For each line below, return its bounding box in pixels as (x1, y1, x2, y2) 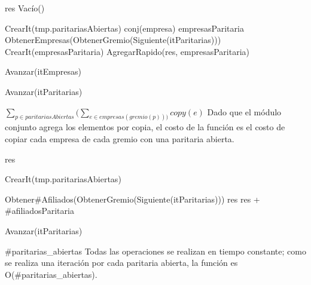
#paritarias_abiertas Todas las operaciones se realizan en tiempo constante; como (5, 244, 306, 257)
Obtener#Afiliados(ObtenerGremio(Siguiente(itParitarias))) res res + (5, 192, 260, 205)
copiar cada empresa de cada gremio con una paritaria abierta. (5, 133, 234, 145)
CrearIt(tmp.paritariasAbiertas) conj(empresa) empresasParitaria (5, 22, 244, 34)
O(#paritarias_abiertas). (5, 268, 97, 280)
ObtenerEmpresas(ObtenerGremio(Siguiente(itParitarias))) (5, 33, 221, 46)
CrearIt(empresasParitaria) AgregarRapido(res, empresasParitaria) (5, 45, 249, 57)
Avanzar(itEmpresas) (5, 65, 81, 78)
